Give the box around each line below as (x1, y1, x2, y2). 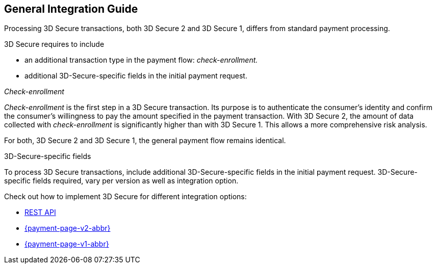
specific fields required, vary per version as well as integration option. (4, 176, 239, 185)
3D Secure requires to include (4, 40, 105, 49)
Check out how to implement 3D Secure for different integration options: (4, 192, 247, 201)
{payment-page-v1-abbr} (24, 239, 109, 249)
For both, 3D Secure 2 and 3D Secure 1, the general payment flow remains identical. (4, 136, 286, 145)
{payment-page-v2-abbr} (24, 224, 111, 233)
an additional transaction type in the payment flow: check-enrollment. (24, 56, 258, 65)
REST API (24, 208, 56, 217)
